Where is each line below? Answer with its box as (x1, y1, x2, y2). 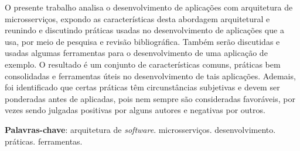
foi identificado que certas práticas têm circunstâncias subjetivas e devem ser (5, 81, 280, 93)
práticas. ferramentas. (5, 135, 83, 147)
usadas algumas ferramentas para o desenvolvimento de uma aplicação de (5, 47, 268, 59)
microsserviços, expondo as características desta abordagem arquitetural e (5, 12, 270, 24)
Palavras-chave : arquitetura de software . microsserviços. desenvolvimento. (5, 123, 276, 135)
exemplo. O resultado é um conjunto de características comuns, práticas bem (5, 58, 281, 70)
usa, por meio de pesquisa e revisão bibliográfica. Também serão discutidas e (5, 35, 280, 47)
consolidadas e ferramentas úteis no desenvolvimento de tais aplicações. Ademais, (5, 69, 296, 82)
